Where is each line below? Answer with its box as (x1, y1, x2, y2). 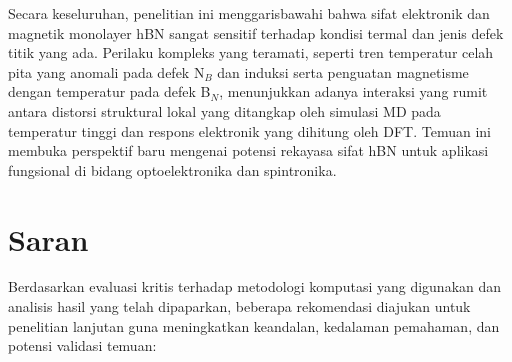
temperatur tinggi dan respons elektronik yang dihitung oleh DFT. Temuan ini (8, 120, 491, 141)
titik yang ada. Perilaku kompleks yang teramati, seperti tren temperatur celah (8, 42, 494, 63)
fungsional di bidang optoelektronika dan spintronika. (8, 159, 337, 180)
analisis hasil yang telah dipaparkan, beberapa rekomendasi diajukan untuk (8, 296, 471, 317)
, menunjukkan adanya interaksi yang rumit (219, 81, 488, 102)
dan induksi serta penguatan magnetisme (217, 61, 469, 82)
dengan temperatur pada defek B (8, 81, 211, 102)
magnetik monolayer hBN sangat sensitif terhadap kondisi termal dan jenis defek (8, 22, 504, 43)
